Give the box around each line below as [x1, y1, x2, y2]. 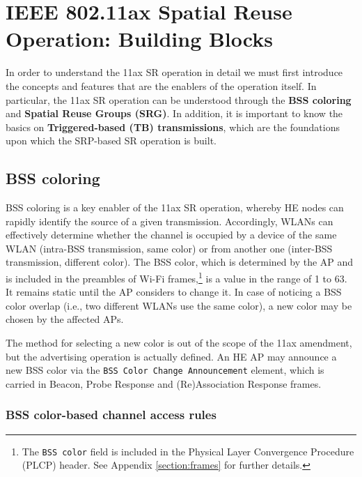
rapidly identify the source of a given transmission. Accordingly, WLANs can [6, 213, 333, 228]
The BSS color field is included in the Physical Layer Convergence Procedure [22, 444, 354, 458]
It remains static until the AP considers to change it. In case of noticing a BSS [6, 285, 342, 299]
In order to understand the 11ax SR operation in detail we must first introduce [6, 65, 343, 79]
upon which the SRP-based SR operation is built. [6, 133, 217, 148]
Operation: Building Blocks [6, 24, 273, 53]
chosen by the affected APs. [6, 312, 124, 326]
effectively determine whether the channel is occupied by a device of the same [6, 227, 337, 242]
